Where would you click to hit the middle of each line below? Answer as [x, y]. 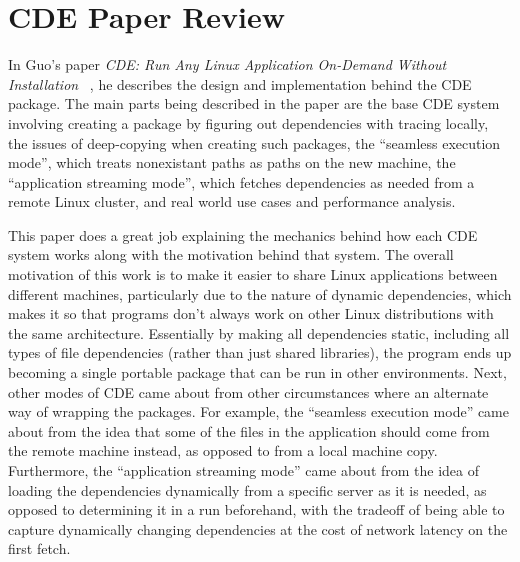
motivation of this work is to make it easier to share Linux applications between [253, 274]
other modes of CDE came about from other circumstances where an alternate [248, 391]
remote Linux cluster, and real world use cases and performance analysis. [232, 201]
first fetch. [39, 548]
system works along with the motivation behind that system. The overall [231, 254]
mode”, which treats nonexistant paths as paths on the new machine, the [232, 162]
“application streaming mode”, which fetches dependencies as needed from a [241, 181]
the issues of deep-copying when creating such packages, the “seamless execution [254, 142]
